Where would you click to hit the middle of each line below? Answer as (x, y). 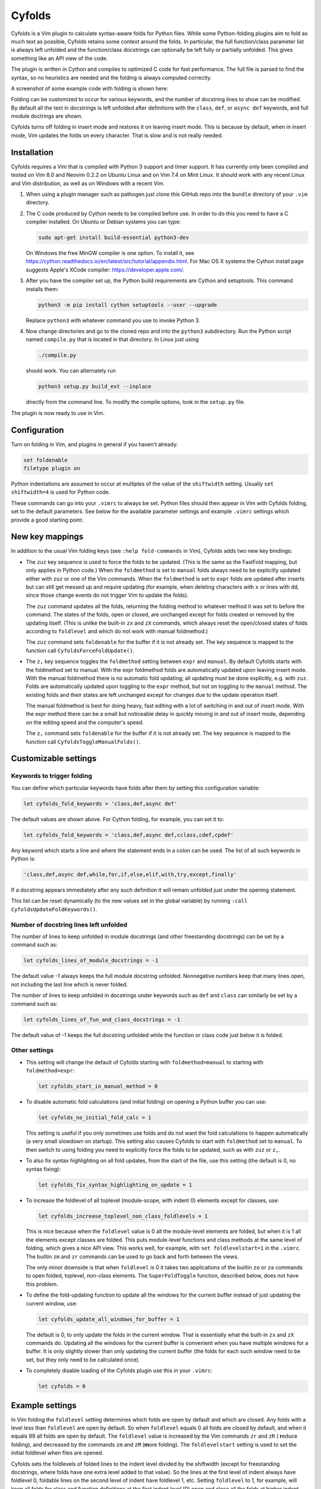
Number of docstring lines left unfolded (69, 924)
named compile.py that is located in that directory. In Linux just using (112, 339)
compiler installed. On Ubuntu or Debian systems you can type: (103, 222)
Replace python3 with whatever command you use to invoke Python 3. (113, 320)
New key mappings (47, 537)
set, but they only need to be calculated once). (83, 1359)
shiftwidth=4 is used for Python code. (61, 492)
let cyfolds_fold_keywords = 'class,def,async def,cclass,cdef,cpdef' (129, 835)
